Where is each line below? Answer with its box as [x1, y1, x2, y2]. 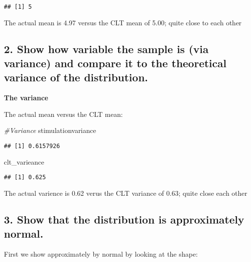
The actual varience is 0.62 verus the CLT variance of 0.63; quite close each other [4, 187, 248, 198]
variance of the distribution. [4, 70, 148, 85]
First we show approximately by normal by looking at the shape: [4, 249, 198, 259]
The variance [4, 93, 48, 103]
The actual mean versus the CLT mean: [4, 109, 123, 119]
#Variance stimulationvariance [4, 125, 96, 135]
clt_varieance [4, 156, 44, 167]
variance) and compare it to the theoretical [4, 56, 227, 71]
